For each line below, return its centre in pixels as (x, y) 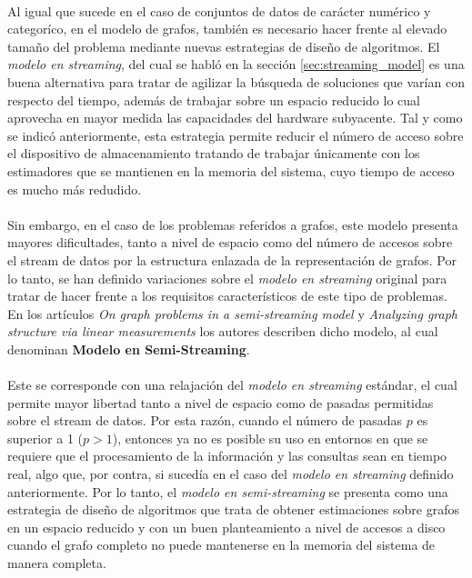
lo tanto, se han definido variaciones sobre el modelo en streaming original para (227, 278)
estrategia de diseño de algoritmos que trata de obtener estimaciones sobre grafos (233, 509)
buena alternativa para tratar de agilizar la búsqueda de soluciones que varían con (236, 81)
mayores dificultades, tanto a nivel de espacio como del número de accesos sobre (230, 242)
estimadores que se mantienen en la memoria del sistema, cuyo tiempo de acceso (231, 170)
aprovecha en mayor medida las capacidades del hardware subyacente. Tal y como (235, 118)
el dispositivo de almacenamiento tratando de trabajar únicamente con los (214, 153)
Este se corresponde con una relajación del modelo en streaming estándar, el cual (232, 385)
